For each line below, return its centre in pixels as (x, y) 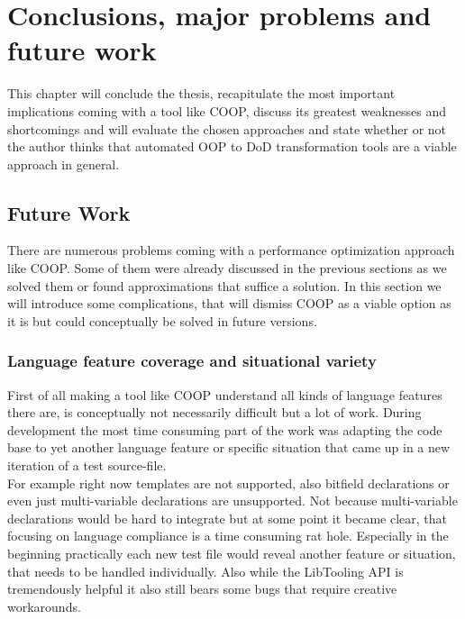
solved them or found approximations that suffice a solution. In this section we (224, 285)
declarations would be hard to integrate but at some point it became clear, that (227, 518)
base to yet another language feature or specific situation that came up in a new (229, 447)
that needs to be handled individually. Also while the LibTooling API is (205, 571)
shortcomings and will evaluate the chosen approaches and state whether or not (227, 128)
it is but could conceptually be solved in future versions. (162, 320)
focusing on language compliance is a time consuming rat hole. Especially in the (228, 536)
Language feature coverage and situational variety (192, 361)
